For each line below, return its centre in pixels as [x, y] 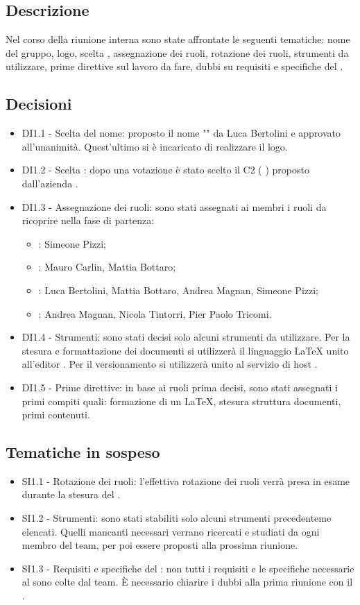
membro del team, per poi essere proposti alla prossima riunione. [160, 545]
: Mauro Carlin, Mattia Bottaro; [107, 267]
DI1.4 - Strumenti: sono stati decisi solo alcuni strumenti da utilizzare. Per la [186, 337]
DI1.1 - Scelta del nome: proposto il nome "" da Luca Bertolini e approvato [181, 133]
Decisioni [39, 104]
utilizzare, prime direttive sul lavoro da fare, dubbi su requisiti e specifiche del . [174, 66]
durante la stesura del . [71, 494]
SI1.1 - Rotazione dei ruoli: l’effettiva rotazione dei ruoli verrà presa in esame [186, 480]
